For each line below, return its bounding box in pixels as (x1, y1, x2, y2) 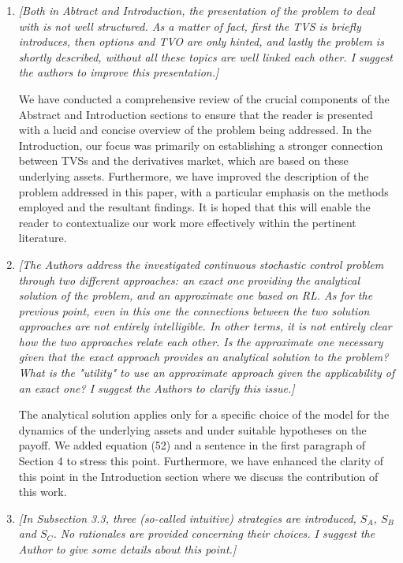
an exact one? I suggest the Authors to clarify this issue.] (18, 379, 295, 396)
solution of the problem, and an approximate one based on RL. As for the (18, 287, 373, 304)
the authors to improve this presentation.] (18, 64, 219, 80)
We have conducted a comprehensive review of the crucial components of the (18, 90, 390, 106)
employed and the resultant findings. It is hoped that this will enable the (18, 199, 371, 215)
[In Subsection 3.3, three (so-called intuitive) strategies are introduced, (18, 509, 356, 526)
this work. (18, 483, 67, 500)
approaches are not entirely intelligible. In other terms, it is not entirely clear (18, 318, 392, 334)
